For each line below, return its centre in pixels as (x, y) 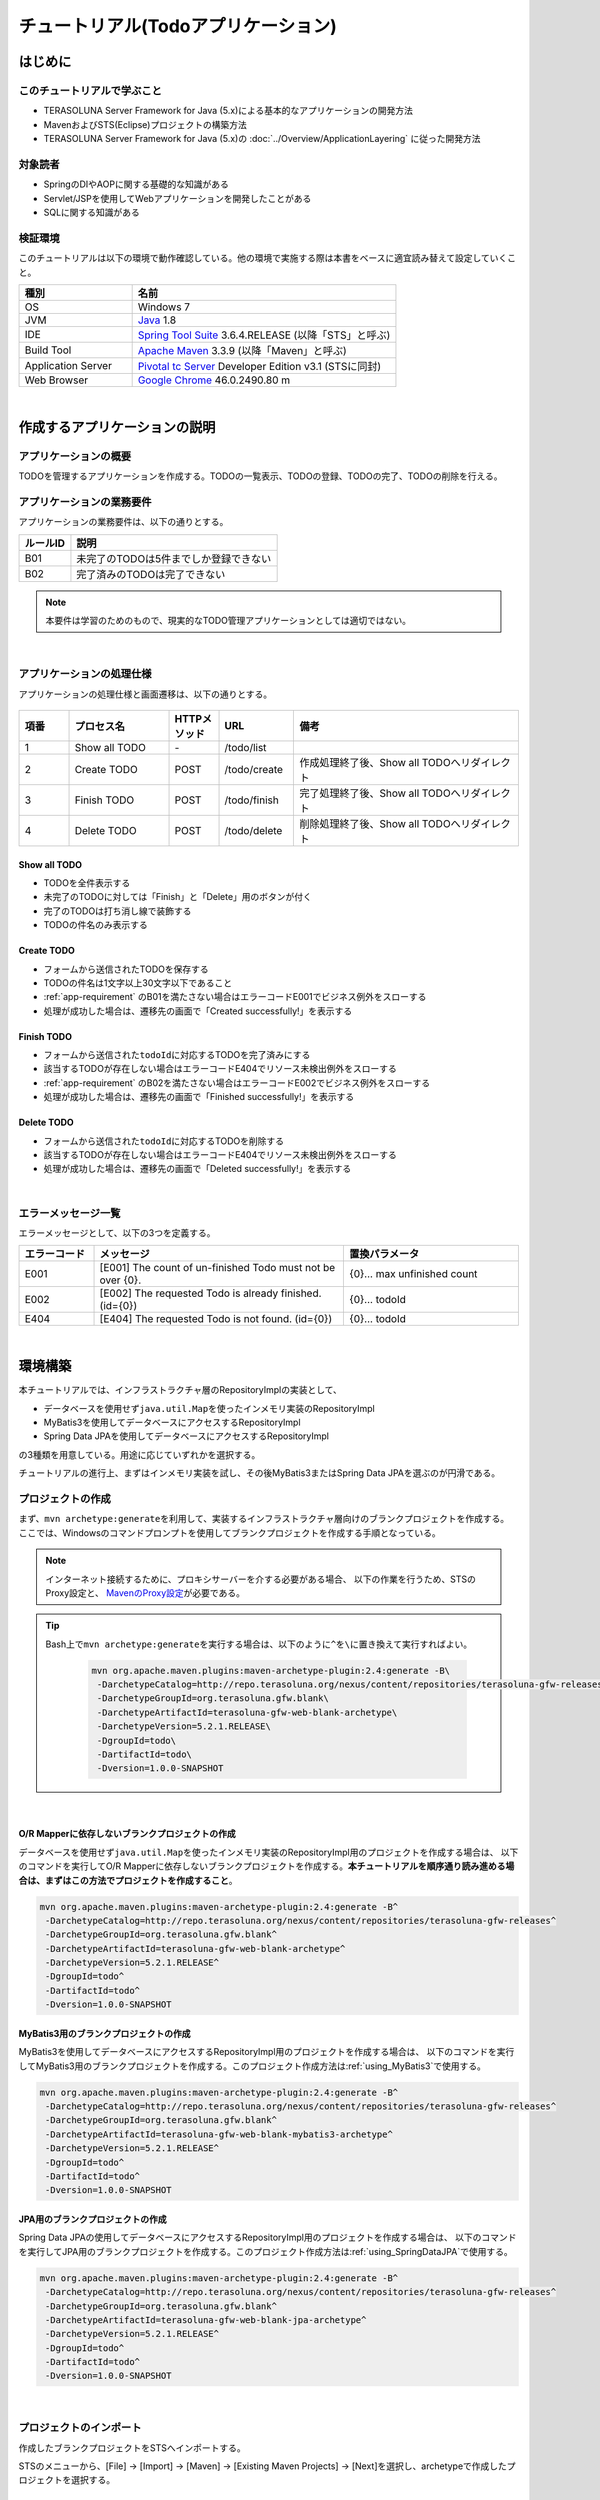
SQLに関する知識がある (91, 212)
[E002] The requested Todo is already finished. (210, 1293)
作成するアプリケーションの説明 (117, 426)
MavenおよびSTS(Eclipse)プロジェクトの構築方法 (145, 124)
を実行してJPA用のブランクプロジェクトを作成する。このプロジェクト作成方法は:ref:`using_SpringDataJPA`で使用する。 (266, 2251)
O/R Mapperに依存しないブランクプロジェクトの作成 (127, 1834)
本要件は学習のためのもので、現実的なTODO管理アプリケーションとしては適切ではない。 (228, 621)
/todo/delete (253, 830)
